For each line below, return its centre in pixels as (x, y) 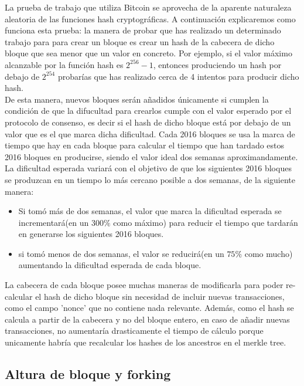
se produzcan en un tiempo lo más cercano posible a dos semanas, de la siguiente (150, 179)
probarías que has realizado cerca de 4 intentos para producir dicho (178, 76)
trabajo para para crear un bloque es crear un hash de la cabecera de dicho (140, 41)
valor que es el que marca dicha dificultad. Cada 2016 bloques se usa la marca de (150, 133)
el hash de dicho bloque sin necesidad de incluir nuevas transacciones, (160, 296)
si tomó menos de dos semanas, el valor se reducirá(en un (121, 253)
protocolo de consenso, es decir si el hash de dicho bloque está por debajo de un (148, 122)
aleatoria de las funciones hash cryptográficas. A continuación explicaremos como (150, 18)
